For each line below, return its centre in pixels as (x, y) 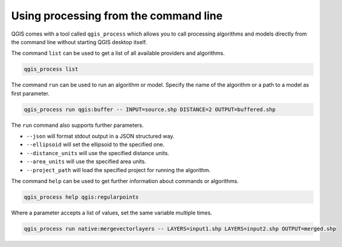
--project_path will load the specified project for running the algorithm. (118, 170)
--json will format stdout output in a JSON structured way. (100, 136)
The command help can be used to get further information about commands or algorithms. (125, 181)
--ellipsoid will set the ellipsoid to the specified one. (95, 144)
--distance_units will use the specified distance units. (98, 153)
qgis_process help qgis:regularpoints (81, 197)
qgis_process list (51, 69)
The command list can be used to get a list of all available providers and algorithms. (118, 53)
